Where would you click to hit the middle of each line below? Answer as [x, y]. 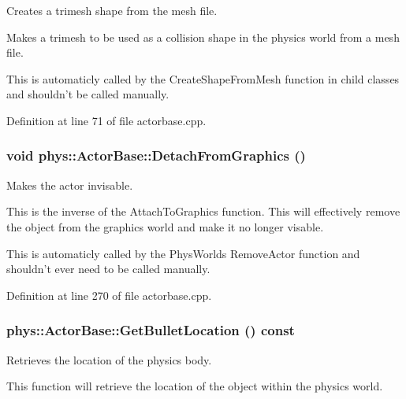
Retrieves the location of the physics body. [109, 359]
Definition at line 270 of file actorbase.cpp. [109, 295]
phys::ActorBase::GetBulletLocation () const [151, 330]
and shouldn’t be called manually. [88, 94]
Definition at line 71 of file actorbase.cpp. [106, 120]
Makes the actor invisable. [70, 185]
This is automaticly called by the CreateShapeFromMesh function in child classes [203, 78]
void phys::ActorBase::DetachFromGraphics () [156, 155]
